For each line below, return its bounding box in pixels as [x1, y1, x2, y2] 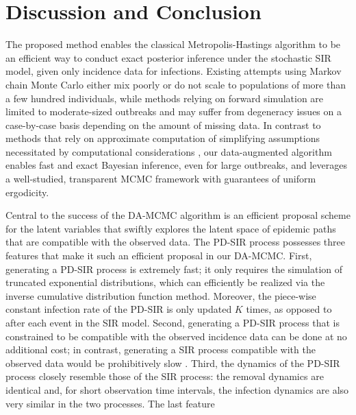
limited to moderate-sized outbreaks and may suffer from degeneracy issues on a [5, 104, 342, 119]
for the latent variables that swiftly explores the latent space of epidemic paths [5, 221, 336, 235]
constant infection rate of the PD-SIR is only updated [5, 302, 232, 316]
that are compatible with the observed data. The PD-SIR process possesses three [5, 235, 345, 249]
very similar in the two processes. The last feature [5, 396, 215, 410]
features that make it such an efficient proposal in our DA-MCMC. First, [5, 248, 312, 263]
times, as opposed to [246, 302, 332, 316]
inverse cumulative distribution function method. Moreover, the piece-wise [5, 288, 316, 303]
